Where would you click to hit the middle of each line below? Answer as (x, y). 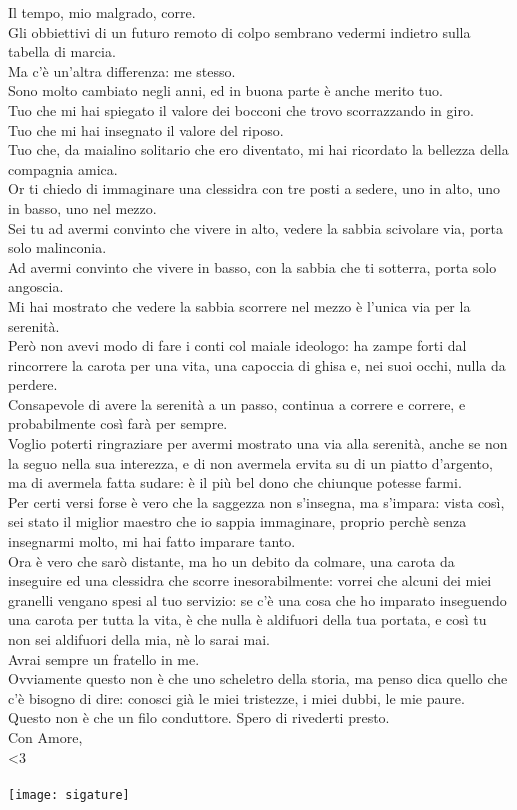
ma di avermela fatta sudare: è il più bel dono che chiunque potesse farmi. (235, 482)
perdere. (33, 384)
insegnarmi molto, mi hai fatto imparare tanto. (152, 541)
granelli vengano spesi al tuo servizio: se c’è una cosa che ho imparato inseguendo (257, 599)
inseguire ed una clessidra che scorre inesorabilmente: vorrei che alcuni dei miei (250, 580)
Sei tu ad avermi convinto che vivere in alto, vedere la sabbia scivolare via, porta (255, 227)
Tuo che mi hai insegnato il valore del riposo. (146, 129)
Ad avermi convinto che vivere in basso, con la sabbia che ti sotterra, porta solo (252, 266)
